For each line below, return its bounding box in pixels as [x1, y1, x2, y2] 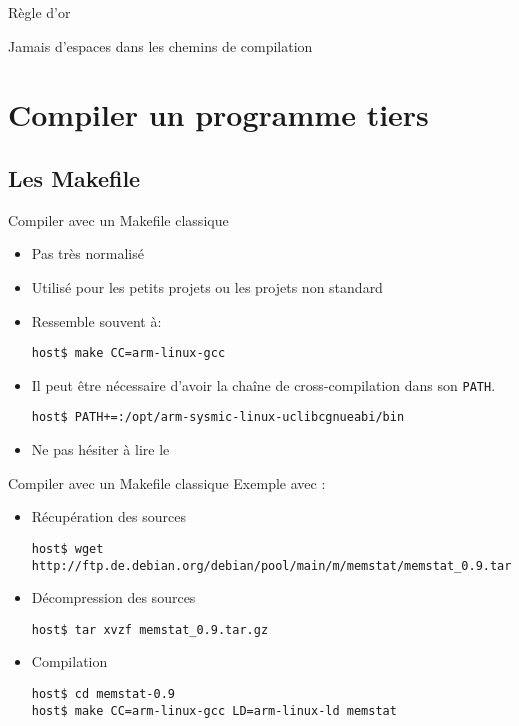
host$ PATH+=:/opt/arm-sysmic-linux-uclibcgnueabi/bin [31, 410, 405, 425]
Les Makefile [8, 162, 141, 193]
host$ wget [31, 541, 104, 556]
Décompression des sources [31, 587, 196, 608]
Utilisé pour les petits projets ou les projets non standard [31, 276, 383, 297]
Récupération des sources [31, 506, 186, 527]
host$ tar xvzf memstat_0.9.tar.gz [31, 622, 269, 637]
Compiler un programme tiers [8, 94, 429, 135]
